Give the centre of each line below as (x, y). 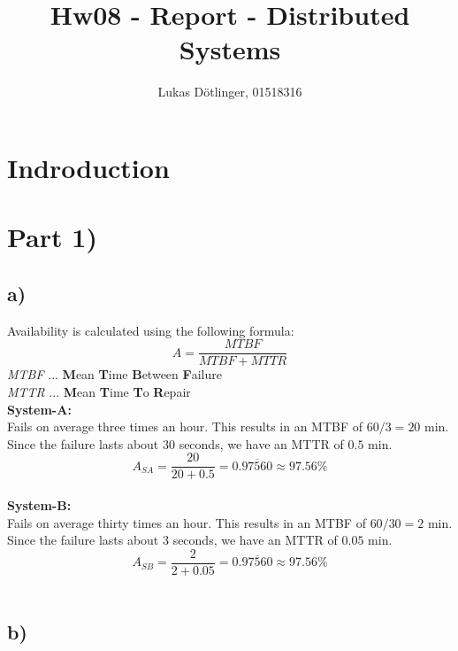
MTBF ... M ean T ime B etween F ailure (114, 374)
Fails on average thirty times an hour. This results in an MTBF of (187, 522)
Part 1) (52, 237)
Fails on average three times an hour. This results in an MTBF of (185, 426)
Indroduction (88, 167)
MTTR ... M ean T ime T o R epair (99, 391)
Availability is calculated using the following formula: (151, 330)
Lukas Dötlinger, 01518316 (230, 92)
